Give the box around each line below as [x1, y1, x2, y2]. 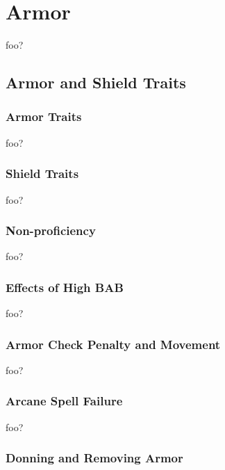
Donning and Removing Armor [6, 449, 183, 467]
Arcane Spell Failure [6, 392, 123, 410]
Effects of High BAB [6, 278, 124, 295]
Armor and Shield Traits [6, 72, 186, 93]
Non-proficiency [6, 222, 96, 239]
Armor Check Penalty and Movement [6, 335, 221, 352]
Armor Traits [6, 108, 82, 125]
